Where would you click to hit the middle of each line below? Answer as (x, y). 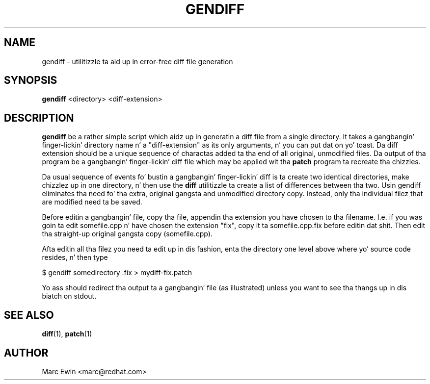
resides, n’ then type (75, 257)
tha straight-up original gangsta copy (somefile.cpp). (127, 234)
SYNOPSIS (31, 80)
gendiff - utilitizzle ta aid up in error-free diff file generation (137, 61)
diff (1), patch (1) (67, 334)
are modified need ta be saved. (92, 202)
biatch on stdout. (69, 296)
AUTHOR (26, 353)
